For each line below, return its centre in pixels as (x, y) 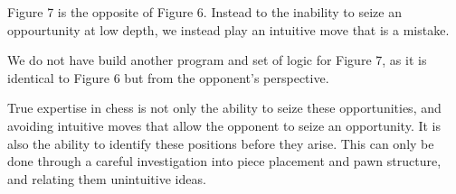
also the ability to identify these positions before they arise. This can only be (221, 143)
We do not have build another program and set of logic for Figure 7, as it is (217, 60)
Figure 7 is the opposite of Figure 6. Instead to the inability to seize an (204, 12)
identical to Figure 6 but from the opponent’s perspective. (168, 77)
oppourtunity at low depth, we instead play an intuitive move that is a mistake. (228, 29)
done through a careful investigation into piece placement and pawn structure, (224, 161)
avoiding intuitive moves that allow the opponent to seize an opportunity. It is (224, 125)
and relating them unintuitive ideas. (107, 178)
